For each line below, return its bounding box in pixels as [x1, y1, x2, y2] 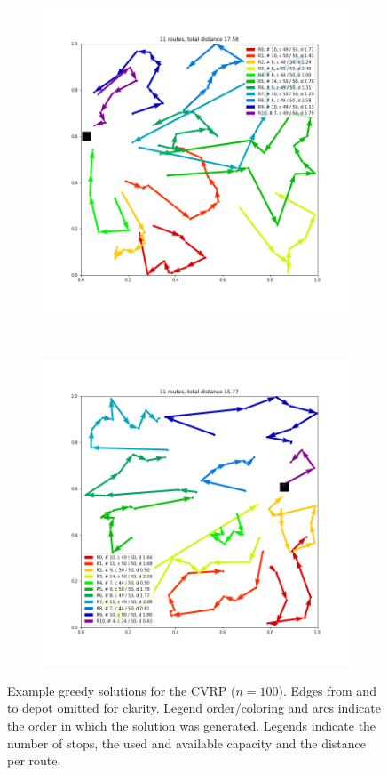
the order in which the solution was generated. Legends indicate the [7, 715, 376, 734]
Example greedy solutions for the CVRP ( [7, 681, 236, 699]
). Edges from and [278, 681, 376, 699]
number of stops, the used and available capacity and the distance [7, 733, 367, 752]
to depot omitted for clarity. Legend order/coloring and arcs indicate [7, 698, 381, 717]
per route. [7, 751, 61, 770]
